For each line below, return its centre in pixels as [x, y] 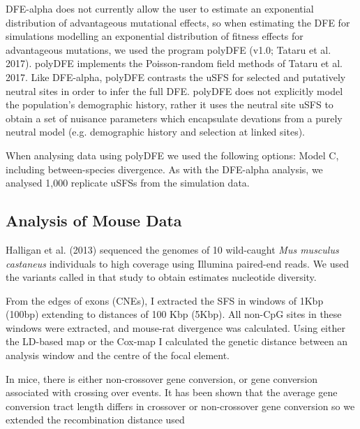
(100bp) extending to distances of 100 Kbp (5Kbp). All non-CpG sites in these [174, 314]
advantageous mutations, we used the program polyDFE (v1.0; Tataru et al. [168, 49]
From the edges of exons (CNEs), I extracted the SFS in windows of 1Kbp [165, 300]
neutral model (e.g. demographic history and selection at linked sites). [155, 132]
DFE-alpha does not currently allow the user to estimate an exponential [160, 8]
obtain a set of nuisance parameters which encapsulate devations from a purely [174, 118]
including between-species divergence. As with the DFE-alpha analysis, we [164, 169]
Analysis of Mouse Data [94, 220]
